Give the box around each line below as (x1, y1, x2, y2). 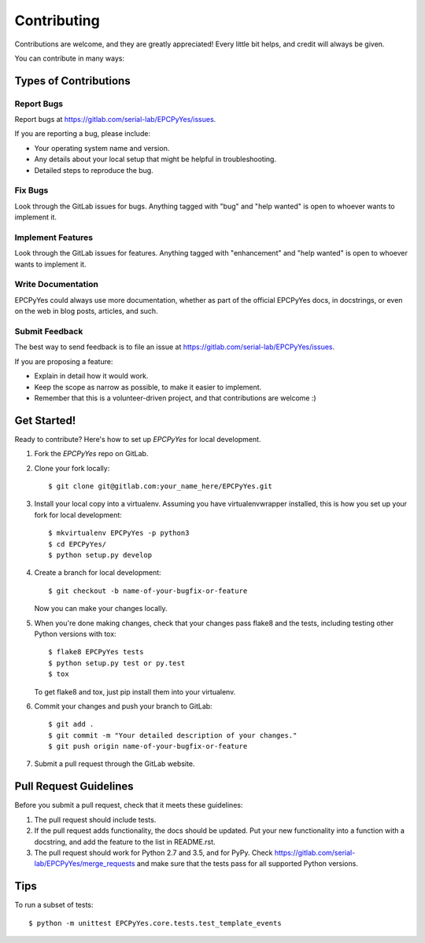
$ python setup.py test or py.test (48, 658, 186, 668)
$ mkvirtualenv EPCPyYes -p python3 (48, 529, 190, 538)
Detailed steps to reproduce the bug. (34, 165, 153, 175)
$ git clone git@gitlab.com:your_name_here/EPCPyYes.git (48, 482, 273, 491)
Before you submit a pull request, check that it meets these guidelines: (14, 801, 243, 810)
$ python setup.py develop (48, 551, 153, 559)
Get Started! (14, 414, 76, 427)
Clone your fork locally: (34, 463, 110, 473)
